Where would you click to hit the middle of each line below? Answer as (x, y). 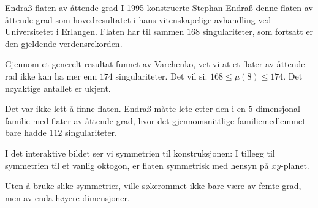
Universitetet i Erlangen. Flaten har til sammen (95, 32)
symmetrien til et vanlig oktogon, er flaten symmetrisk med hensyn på (137, 165)
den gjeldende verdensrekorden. (64, 43)
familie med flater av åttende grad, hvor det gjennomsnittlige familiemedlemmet (155, 120)
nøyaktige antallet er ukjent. (58, 88)
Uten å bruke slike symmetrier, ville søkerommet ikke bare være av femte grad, (153, 186)
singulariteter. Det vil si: (161, 76)
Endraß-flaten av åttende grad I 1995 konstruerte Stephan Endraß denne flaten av (159, 7)
